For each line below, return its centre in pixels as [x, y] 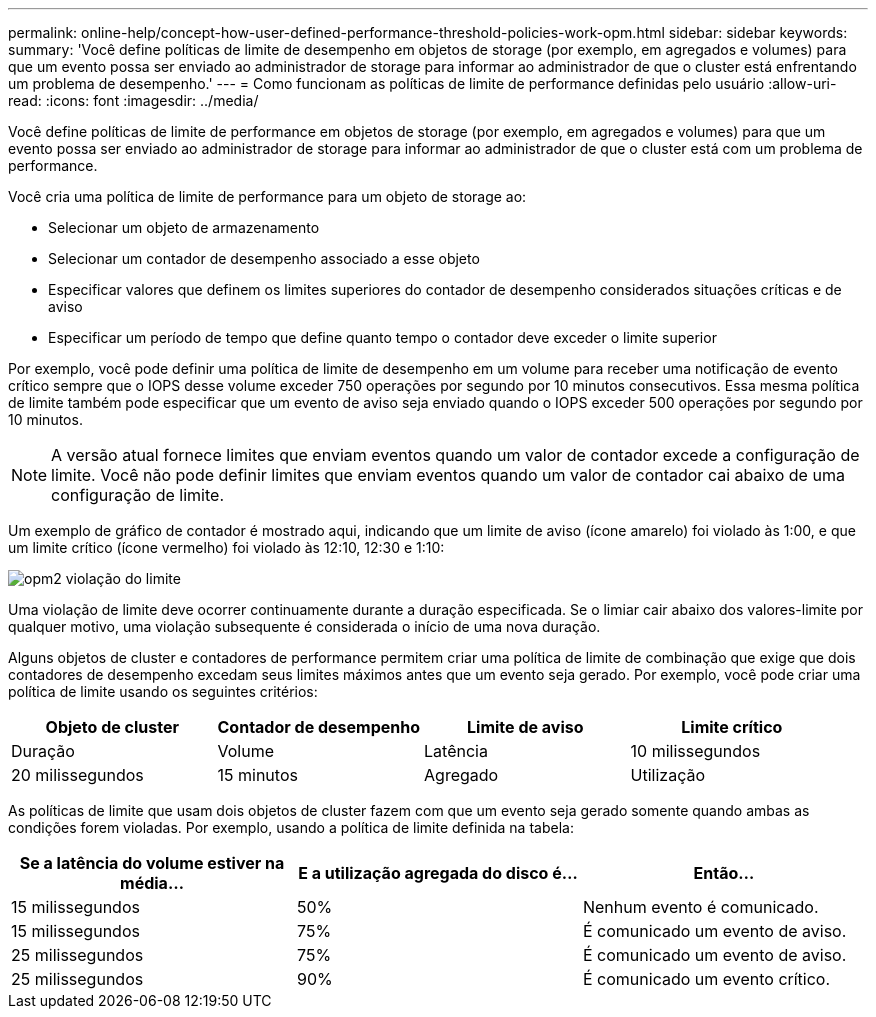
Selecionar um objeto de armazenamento [184, 227]
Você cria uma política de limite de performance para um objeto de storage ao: [267, 196]
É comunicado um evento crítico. [706, 979]
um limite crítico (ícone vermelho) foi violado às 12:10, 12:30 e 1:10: [226, 547]
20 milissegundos [77, 775]
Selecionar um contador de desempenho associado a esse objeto [264, 258]
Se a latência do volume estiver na [152, 863]
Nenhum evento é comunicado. [700, 907]
